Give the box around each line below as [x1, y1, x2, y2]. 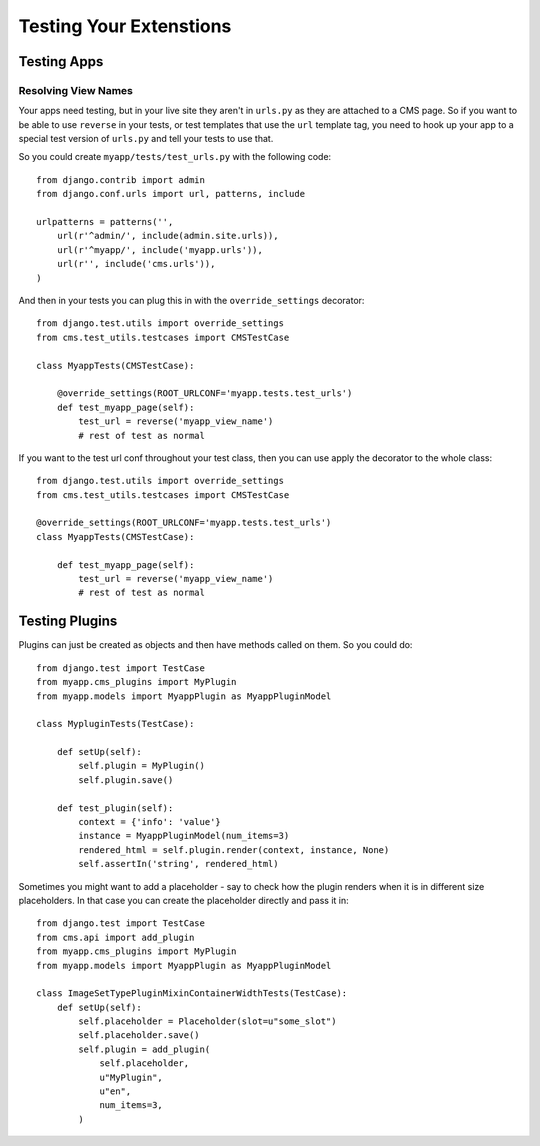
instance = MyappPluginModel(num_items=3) [78, 830, 290, 842]
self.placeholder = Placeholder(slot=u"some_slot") [78, 1016, 337, 1027]
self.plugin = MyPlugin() [78, 760, 205, 772]
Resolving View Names [18, 83, 134, 97]
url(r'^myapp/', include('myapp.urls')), [56, 244, 264, 255]
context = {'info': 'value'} [78, 816, 222, 828]
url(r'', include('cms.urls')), [56, 258, 216, 270]
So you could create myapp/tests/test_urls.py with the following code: [18, 151, 332, 163]
